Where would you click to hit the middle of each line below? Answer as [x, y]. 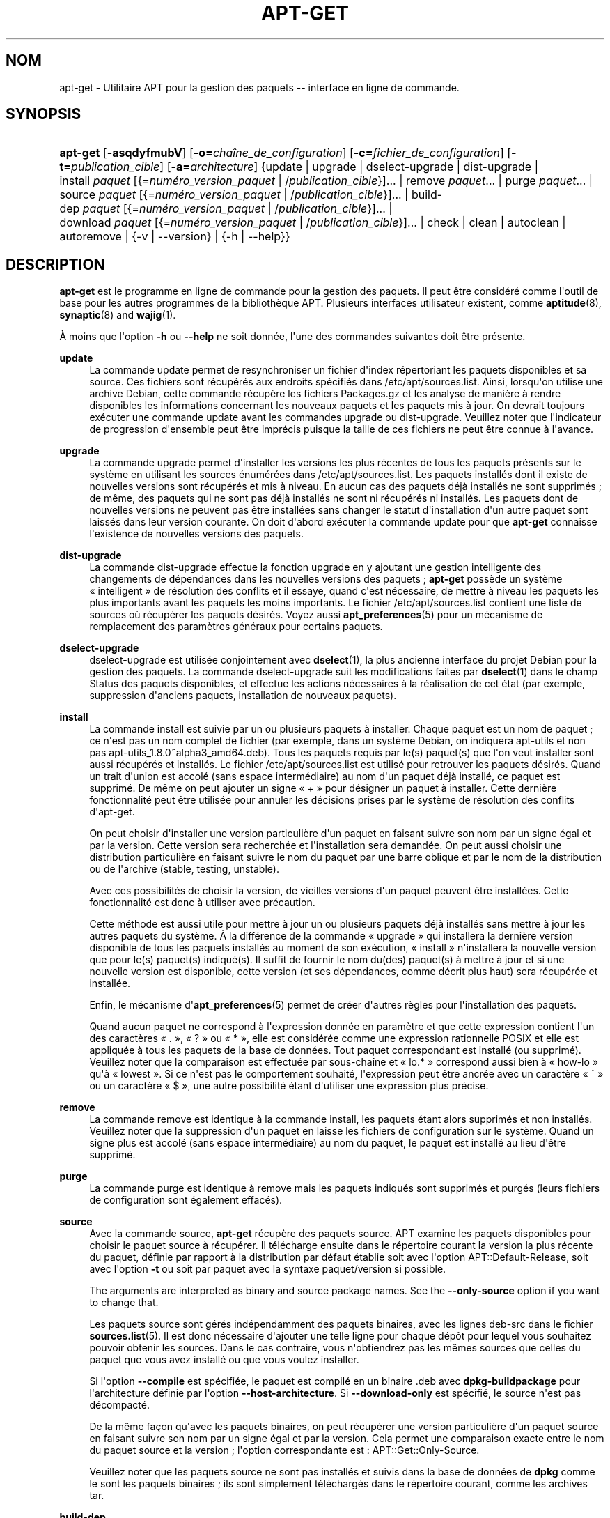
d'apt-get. [112, 812]
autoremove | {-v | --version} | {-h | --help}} [175, 237]
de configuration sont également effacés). [186, 1200]
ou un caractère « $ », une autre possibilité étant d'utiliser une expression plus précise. [289, 1086]
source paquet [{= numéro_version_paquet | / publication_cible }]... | [234, 195]
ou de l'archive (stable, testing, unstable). [184, 869]
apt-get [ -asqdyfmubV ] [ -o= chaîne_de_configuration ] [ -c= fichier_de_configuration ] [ [286, 153]
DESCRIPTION [55, 264]
